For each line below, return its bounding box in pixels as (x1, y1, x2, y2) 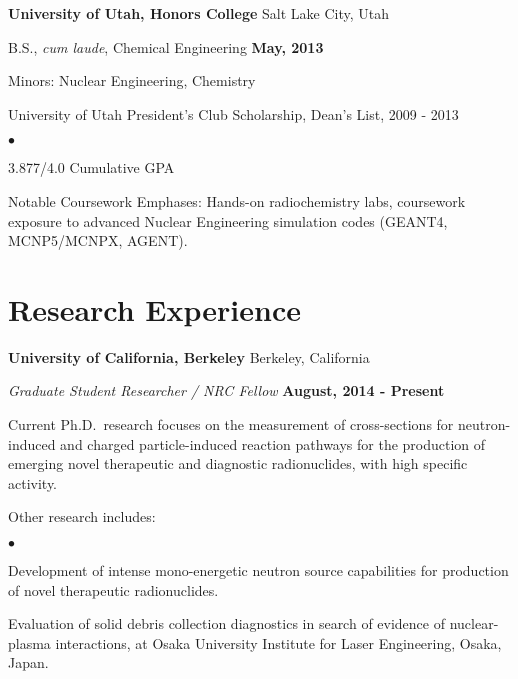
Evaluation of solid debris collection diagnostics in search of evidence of (8, 613, 445, 634)
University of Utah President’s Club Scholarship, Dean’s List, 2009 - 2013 (8, 103, 459, 124)
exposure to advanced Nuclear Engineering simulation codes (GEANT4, (8, 210, 448, 231)
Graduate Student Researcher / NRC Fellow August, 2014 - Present (8, 380, 445, 401)
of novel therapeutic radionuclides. (8, 579, 219, 600)
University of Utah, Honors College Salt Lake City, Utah (8, 3, 390, 23)
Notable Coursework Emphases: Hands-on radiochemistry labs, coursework (8, 190, 466, 211)
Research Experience (8, 288, 301, 329)
